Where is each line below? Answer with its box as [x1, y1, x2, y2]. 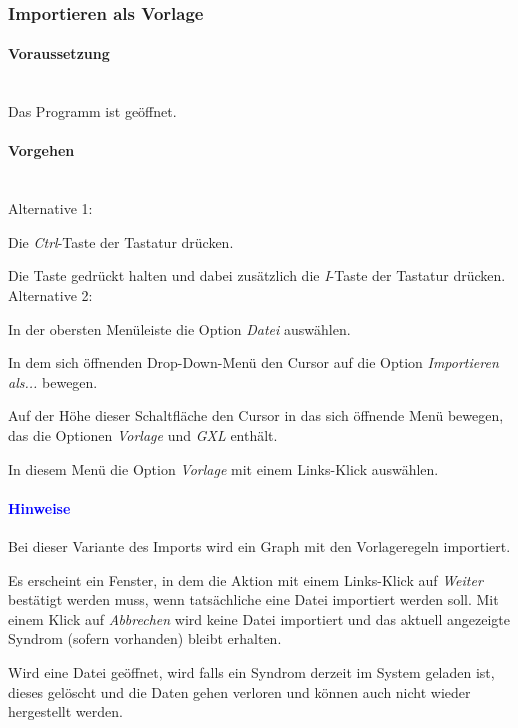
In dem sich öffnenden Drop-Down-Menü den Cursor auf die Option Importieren [8, 352, 499, 373]
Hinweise [8, 497, 71, 518]
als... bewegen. [8, 371, 98, 392]
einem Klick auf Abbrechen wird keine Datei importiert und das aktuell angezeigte [8, 608, 510, 629]
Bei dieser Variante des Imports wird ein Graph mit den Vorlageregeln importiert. [8, 535, 511, 556]
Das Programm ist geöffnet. [8, 101, 177, 122]
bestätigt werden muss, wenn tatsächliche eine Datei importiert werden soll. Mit [8, 589, 499, 610]
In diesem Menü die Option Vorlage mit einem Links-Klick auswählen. [8, 458, 439, 479]
